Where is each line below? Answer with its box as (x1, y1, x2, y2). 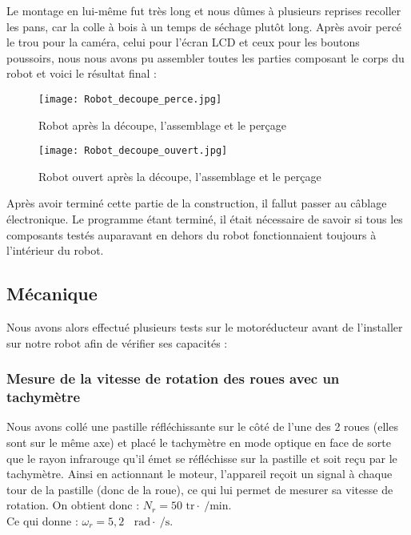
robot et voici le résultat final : (6, 65, 157, 82)
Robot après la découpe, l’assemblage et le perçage (38, 116, 287, 133)
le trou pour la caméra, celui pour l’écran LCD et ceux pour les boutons (6, 34, 360, 50)
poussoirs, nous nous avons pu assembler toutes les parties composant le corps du (6, 49, 405, 66)
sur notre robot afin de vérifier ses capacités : (6, 334, 228, 351)
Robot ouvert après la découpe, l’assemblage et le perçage (38, 167, 321, 184)
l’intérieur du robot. (6, 242, 104, 259)
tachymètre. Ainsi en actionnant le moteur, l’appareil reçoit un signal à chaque (6, 465, 393, 482)
